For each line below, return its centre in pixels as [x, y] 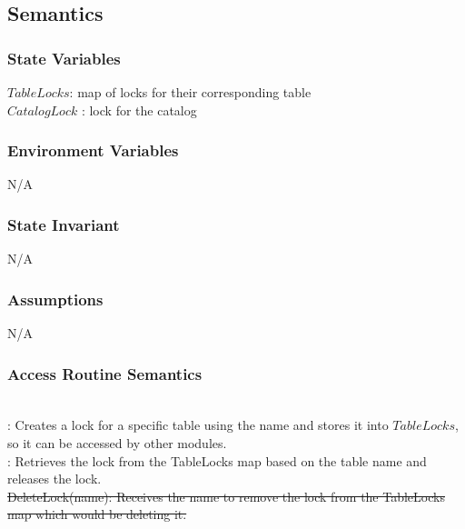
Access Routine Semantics [105, 373]
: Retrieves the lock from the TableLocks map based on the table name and [217, 460]
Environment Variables [93, 150]
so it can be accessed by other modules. [117, 443]
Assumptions [55, 299]
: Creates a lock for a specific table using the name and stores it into [198, 425]
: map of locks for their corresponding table [190, 92]
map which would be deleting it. [97, 514]
